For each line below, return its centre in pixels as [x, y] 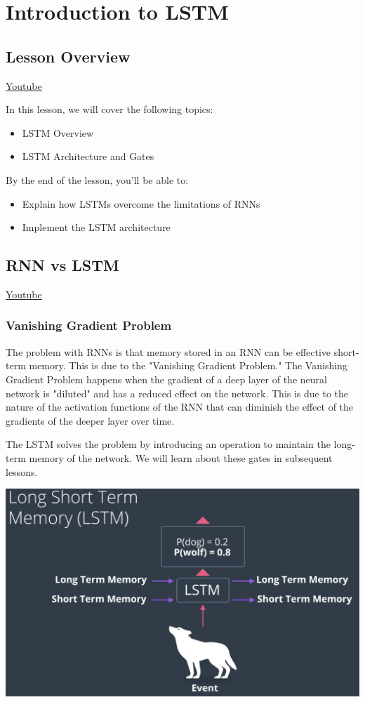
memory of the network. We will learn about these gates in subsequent [181, 457]
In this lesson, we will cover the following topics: [109, 109]
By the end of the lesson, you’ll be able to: [97, 179]
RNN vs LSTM [62, 265]
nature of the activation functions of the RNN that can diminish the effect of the [180, 407]
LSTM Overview [58, 132]
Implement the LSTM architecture [96, 227]
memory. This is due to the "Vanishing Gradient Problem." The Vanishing [188, 365]
